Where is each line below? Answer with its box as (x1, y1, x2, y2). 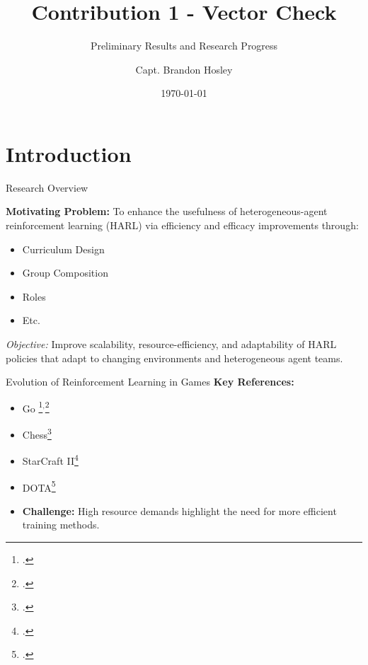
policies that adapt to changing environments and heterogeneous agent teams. (6, 350, 343, 365)
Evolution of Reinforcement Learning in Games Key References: (6, 374, 294, 389)
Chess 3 (22, 425, 52, 441)
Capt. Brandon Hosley (135, 62, 233, 76)
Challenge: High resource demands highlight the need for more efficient (22, 503, 337, 518)
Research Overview (6, 180, 88, 195)
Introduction (6, 139, 132, 168)
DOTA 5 (22, 478, 56, 495)
